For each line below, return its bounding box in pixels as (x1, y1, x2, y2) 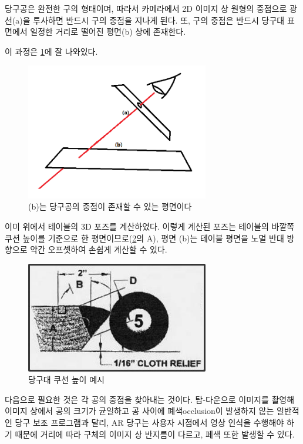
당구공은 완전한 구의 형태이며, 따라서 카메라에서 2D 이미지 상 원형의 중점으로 (5, 2, 287, 14)
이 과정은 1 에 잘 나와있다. (5, 45, 98, 57)
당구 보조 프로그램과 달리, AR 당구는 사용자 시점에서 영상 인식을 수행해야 (15, 416, 284, 428)
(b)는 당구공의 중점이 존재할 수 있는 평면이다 (28, 200, 192, 213)
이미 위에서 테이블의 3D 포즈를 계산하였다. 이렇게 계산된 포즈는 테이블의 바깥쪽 (5, 220, 295, 233)
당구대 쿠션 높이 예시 (28, 373, 105, 386)
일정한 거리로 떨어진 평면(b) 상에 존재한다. (30, 25, 186, 38)
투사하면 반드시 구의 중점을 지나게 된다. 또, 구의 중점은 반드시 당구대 (33, 14, 285, 26)
